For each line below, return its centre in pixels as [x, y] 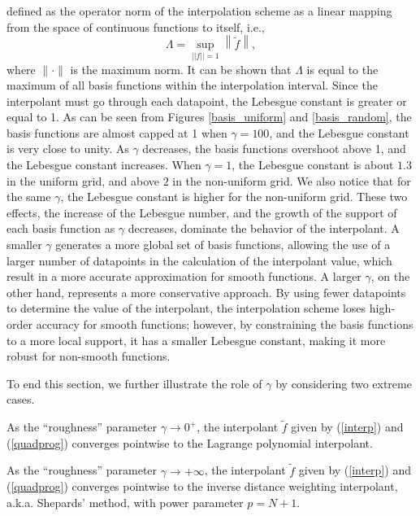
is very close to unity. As [68, 149]
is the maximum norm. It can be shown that [181, 69]
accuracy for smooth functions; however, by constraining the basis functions [225, 324]
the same [29, 197]
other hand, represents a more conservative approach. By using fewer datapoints [206, 292]
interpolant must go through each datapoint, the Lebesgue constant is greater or [207, 101]
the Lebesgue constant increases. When [104, 165]
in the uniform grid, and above [83, 180]
